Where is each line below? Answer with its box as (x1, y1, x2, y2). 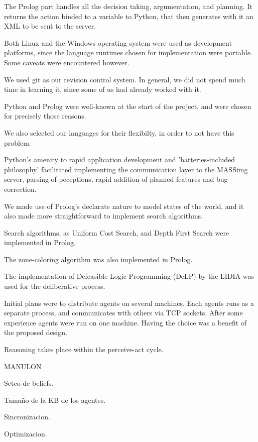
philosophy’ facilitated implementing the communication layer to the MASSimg (4, 164, 248, 174)
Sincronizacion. (4, 411, 50, 422)
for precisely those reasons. (4, 111, 86, 121)
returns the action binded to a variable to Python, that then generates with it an (4, 11, 253, 21)
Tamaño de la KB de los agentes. (4, 394, 106, 405)
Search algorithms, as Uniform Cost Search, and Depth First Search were (4, 227, 229, 238)
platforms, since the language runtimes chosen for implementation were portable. (4, 47, 252, 58)
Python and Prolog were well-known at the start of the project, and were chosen (4, 100, 251, 111)
